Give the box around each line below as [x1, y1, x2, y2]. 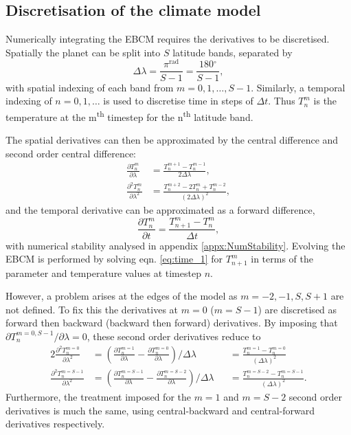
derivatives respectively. [5, 416, 105, 431]
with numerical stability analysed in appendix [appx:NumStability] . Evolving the [5, 238, 346, 252]
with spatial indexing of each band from [5, 80, 174, 94]
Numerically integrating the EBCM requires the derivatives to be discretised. [5, 32, 330, 46]
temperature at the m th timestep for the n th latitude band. [5, 107, 253, 124]
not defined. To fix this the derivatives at [5, 302, 179, 316]
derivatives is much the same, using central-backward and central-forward [5, 403, 315, 417]
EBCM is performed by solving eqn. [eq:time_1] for [5, 252, 223, 266]
